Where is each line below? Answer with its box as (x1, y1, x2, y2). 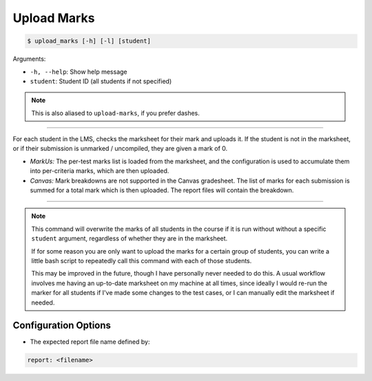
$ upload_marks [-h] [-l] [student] (27, 37, 152, 45)
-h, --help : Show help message (30, 68, 127, 76)
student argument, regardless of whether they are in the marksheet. (31, 234, 228, 243)
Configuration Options (12, 320, 112, 331)
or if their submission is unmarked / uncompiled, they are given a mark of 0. (12, 145, 228, 153)
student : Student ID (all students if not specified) (30, 76, 172, 85)
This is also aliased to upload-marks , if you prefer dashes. (31, 109, 200, 117)
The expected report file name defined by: (30, 338, 150, 346)
